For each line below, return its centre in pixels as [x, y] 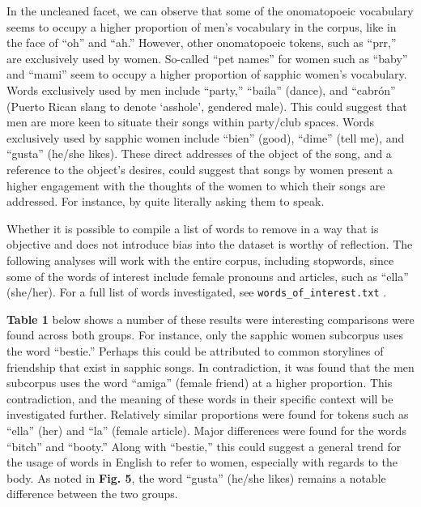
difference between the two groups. [92, 494]
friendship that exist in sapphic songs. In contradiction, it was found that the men [210, 366]
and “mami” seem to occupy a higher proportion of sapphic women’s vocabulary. [207, 74]
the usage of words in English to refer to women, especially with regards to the [202, 462]
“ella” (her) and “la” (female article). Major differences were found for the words [206, 430]
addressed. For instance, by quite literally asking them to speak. [166, 201]
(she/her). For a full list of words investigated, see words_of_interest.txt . [197, 292]
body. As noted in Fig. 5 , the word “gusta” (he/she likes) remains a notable [196, 477]
